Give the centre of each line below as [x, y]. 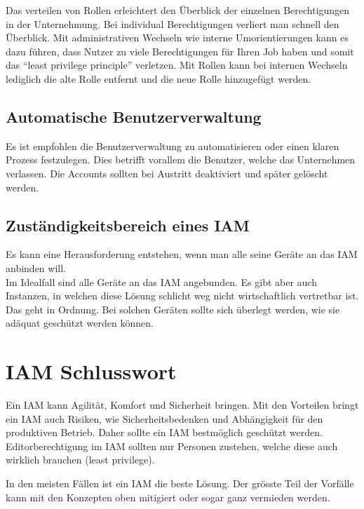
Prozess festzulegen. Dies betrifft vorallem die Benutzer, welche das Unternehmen [181, 160]
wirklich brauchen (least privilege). [80, 460]
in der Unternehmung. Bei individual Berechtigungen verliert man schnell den [173, 23]
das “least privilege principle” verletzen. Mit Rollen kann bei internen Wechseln [177, 65]
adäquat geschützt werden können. [80, 323]
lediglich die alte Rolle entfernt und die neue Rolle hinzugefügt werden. [159, 78]
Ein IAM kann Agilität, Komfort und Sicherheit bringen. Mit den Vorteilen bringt [182, 405]
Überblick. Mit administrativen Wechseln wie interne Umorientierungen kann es [177, 38]
